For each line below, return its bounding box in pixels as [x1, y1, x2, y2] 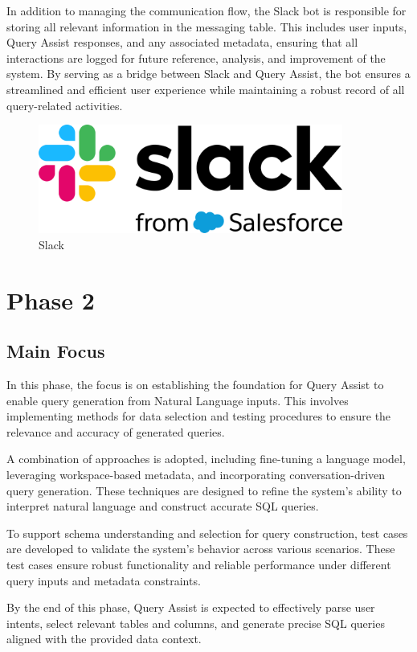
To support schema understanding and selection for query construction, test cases [6, 524, 408, 541]
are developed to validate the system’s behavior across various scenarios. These [6, 540, 395, 557]
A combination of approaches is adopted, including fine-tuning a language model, [6, 450, 406, 467]
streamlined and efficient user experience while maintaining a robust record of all [6, 80, 405, 97]
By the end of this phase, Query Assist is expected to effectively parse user [6, 599, 375, 616]
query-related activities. [6, 96, 123, 113]
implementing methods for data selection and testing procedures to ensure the [6, 408, 391, 424]
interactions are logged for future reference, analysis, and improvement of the [6, 49, 386, 66]
